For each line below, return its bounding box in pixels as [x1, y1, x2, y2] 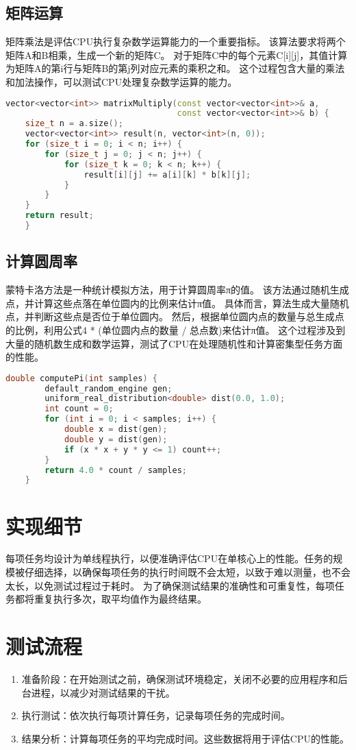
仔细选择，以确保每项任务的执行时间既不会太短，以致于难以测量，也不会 [24, 565, 351, 579]
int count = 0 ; [44, 404, 114, 414]
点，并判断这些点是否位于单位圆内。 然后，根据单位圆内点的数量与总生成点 [5, 309, 344, 324]
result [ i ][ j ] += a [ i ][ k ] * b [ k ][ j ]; [84, 169, 251, 180]
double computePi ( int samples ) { [5, 373, 157, 383]
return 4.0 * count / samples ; [44, 465, 187, 475]
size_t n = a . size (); [25, 119, 123, 129]
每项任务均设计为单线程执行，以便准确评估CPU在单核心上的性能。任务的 [5, 551, 333, 566]
